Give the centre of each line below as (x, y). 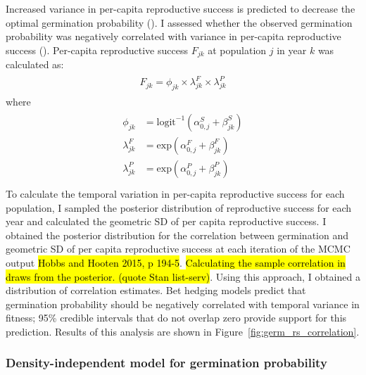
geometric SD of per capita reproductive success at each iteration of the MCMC (178, 249)
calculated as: (35, 64)
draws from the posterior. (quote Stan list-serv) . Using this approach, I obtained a (183, 276)
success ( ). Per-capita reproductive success (97, 50)
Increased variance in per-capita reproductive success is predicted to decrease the (181, 8)
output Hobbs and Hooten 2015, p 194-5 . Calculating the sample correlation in (176, 262)
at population (237, 50)
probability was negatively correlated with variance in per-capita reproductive (173, 36)
